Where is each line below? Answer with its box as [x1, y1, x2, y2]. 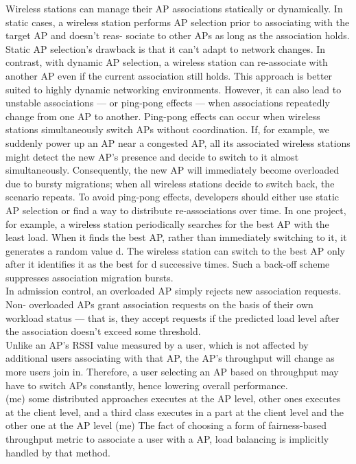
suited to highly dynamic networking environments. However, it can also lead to [5, 82, 342, 96]
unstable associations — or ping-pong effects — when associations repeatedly [5, 95, 330, 110]
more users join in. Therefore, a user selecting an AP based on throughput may [5, 364, 339, 379]
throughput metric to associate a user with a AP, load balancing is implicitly [5, 432, 329, 445]
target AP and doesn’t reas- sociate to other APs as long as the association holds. [5, 28, 350, 43]
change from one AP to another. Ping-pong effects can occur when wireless [5, 108, 320, 123]
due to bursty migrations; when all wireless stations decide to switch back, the [5, 176, 335, 190]
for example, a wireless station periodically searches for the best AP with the [5, 216, 329, 231]
